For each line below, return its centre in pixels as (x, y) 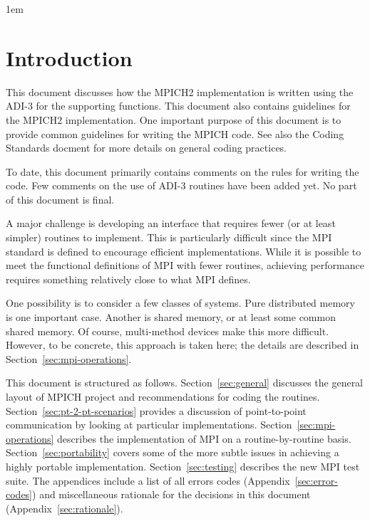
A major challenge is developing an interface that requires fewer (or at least (171, 223)
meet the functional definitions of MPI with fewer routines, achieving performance (185, 265)
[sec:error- (316, 480)
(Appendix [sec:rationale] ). (65, 508)
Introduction (69, 57)
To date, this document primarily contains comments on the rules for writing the (183, 171)
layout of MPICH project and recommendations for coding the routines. (163, 396)
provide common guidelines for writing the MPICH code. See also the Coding (175, 133)
